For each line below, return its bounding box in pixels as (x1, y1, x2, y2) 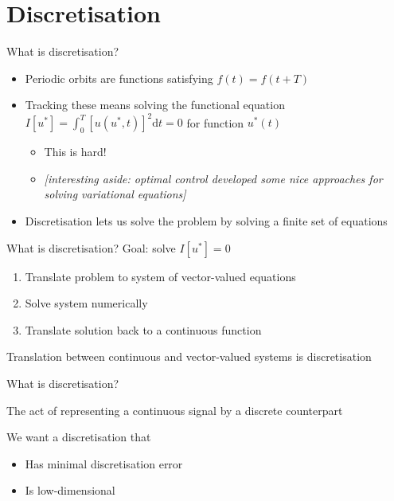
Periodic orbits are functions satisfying (25, 69, 213, 86)
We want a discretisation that (6, 429, 151, 445)
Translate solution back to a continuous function (25, 321, 262, 338)
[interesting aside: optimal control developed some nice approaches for (44, 170, 383, 186)
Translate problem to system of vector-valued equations (25, 268, 296, 284)
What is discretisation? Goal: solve (6, 239, 176, 256)
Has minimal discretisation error (25, 455, 183, 472)
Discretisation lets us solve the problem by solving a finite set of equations (25, 212, 388, 229)
